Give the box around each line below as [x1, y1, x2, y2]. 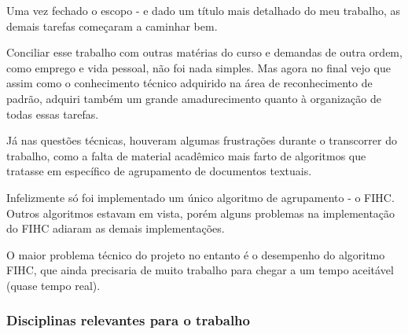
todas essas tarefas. [6, 105, 99, 122]
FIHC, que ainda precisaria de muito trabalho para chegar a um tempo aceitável [6, 262, 394, 278]
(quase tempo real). [6, 277, 101, 293]
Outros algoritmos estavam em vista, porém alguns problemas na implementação [6, 204, 395, 221]
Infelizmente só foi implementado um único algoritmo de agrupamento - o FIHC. [6, 189, 395, 205]
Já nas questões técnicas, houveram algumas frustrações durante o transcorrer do [6, 132, 397, 149]
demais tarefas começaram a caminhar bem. [6, 17, 218, 34]
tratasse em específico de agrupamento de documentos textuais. [6, 163, 312, 179]
